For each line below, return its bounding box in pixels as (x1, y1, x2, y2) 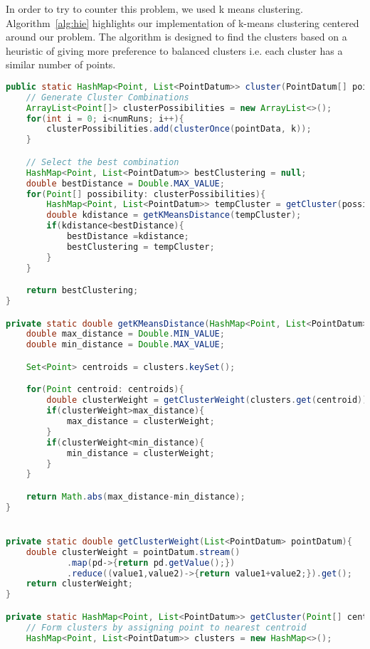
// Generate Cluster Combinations (26, 92, 189, 102)
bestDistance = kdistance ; (66, 231, 189, 241)
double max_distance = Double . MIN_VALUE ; (26, 329, 225, 339)
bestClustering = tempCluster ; (66, 241, 215, 252)
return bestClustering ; (26, 285, 139, 296)
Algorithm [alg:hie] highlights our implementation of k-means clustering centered (6, 15, 359, 30)
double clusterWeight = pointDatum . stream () (26, 547, 240, 557)
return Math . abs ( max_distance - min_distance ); (26, 491, 245, 502)
